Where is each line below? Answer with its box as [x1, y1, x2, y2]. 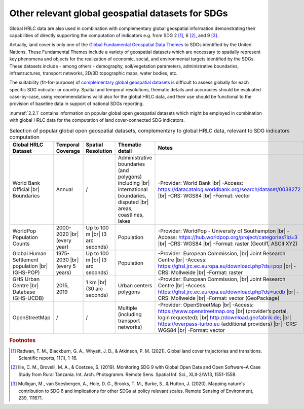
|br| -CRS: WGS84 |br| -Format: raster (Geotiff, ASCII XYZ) [158, 240, 298, 247]
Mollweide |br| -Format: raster [171, 269, 243, 276]
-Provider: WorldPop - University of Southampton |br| [158, 227, 286, 234]
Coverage [56, 148, 81, 154]
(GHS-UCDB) [12, 295, 44, 301]
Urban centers [118, 282, 153, 289]
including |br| [118, 180, 150, 186]
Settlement [12, 256, 39, 263]
